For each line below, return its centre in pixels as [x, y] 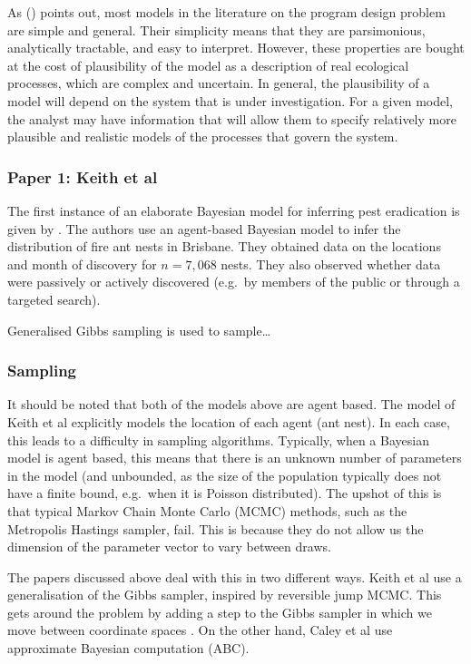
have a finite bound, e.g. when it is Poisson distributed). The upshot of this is [225, 493]
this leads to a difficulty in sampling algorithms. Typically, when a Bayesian [218, 439]
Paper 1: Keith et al [83, 176]
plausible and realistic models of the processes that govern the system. [203, 137]
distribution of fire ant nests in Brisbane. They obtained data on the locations [224, 246]
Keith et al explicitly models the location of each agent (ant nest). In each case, [229, 421]
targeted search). [54, 299]
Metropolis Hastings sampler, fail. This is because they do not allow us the [216, 528]
